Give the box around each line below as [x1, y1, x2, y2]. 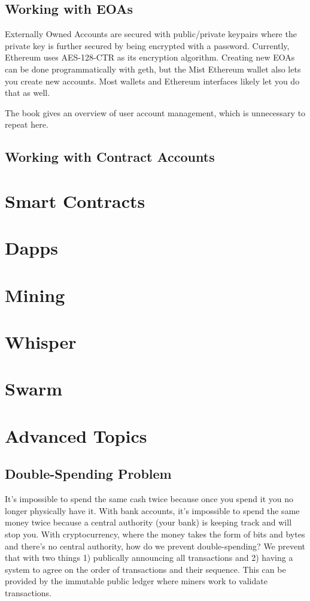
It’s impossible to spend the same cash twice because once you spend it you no [5, 493, 293, 505]
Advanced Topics [5, 423, 147, 448]
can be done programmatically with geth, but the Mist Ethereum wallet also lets [5, 62, 301, 75]
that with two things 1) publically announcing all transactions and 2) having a [5, 551, 293, 564]
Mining [5, 282, 65, 307]
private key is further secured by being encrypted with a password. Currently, [5, 39, 290, 52]
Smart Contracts [5, 188, 145, 213]
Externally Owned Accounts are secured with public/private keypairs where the [5, 28, 297, 40]
